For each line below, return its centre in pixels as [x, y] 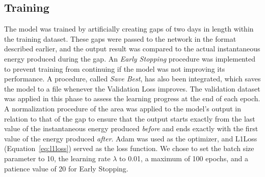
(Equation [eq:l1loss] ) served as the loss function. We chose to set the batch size [129, 148]
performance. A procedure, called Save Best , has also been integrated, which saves [132, 79]
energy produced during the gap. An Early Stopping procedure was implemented [130, 58]
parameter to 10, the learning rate [57, 158]
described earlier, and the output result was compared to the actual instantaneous [132, 49]
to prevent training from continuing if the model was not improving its [115, 68]
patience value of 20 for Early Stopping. [66, 168]
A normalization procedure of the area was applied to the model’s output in [123, 108]
